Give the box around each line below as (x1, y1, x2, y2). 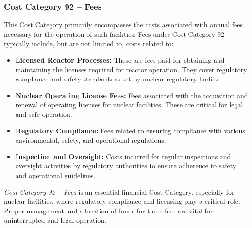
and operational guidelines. (15, 170, 96, 180)
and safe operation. (15, 109, 72, 119)
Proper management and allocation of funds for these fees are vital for (4, 205, 213, 215)
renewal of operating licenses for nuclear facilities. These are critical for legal (15, 99, 243, 110)
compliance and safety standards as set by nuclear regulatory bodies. (15, 74, 220, 84)
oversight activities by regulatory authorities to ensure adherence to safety (15, 161, 236, 171)
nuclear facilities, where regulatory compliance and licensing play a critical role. (4, 196, 240, 206)
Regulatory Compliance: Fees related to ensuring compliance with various (15, 125, 245, 135)
